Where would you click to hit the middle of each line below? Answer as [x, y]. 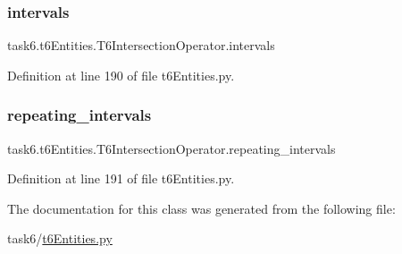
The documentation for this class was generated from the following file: [201, 208]
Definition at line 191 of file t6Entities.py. [121, 178]
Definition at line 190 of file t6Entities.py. [121, 75]
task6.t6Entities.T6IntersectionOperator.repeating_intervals [172, 148]
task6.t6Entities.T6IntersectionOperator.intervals [141, 45]
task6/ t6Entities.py [60, 238]
